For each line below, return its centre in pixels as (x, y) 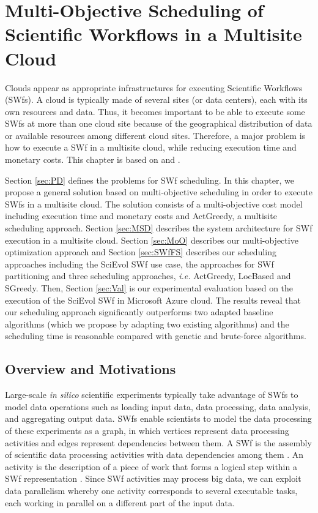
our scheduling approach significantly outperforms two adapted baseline (139, 312)
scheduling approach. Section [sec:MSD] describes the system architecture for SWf (159, 228)
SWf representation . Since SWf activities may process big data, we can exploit (153, 478)
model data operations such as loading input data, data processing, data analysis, (158, 406)
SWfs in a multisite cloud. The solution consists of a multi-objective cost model (154, 204)
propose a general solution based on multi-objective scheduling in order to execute (159, 192)
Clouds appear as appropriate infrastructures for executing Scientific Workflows (154, 87)
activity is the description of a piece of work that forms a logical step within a (151, 466)
